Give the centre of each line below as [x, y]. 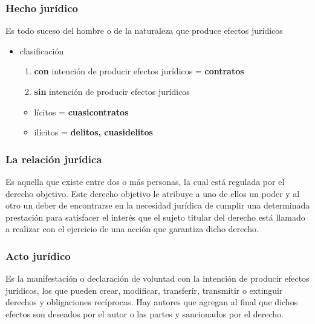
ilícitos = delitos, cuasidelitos [93, 132]
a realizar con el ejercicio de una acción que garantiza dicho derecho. [132, 229]
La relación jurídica [54, 159]
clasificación [42, 50]
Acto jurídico [38, 255]
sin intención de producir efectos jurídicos [112, 91]
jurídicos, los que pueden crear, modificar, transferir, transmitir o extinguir [144, 290]
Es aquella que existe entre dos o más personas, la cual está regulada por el [145, 181]
